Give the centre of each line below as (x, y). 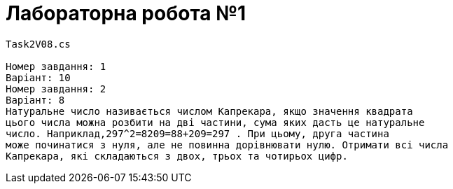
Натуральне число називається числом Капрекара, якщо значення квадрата (209, 111)
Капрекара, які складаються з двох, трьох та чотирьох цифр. (177, 156)
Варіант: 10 (38, 77)
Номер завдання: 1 (56, 66)
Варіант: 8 (35, 100)
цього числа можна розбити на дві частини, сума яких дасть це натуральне (215, 122)
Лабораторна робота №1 (126, 13)
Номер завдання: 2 (56, 89)
